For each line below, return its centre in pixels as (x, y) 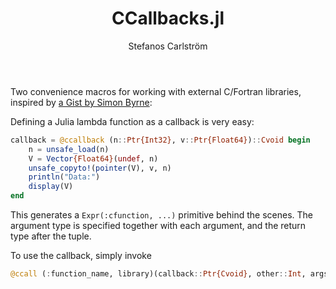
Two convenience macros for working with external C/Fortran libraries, (156, 91)
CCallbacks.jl (168, 18)
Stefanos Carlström (168, 46)
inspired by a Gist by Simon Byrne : (81, 102)
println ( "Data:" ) (64, 177)
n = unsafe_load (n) (69, 149)
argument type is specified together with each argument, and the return (158, 226)
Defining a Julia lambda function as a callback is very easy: (132, 121)
